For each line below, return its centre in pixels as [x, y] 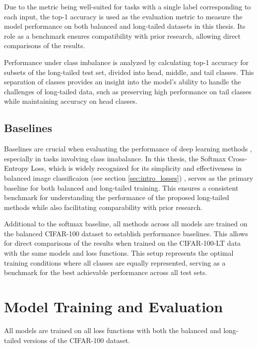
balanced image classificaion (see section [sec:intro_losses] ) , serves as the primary [129, 177]
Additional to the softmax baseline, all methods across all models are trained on [126, 224]
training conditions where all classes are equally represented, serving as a [115, 262]
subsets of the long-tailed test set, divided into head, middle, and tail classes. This [129, 72]
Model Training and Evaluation [114, 307]
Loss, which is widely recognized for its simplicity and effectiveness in [136, 168]
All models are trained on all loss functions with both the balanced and [113, 330]
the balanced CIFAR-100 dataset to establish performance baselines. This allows [126, 233]
